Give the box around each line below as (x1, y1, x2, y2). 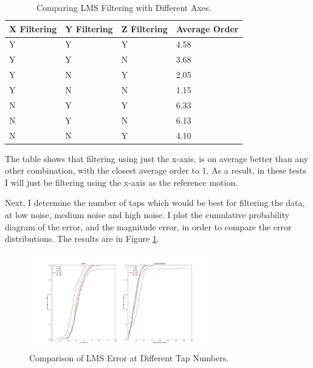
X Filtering (9, 22, 57, 35)
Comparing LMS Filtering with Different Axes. (36, 1, 212, 13)
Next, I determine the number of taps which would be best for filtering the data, (5, 196, 305, 209)
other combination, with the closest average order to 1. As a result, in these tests (5, 164, 306, 177)
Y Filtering (65, 22, 113, 35)
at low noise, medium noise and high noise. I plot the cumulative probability (5, 208, 290, 221)
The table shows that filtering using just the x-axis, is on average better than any (5, 152, 309, 165)
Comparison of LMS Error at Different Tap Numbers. (29, 352, 229, 364)
